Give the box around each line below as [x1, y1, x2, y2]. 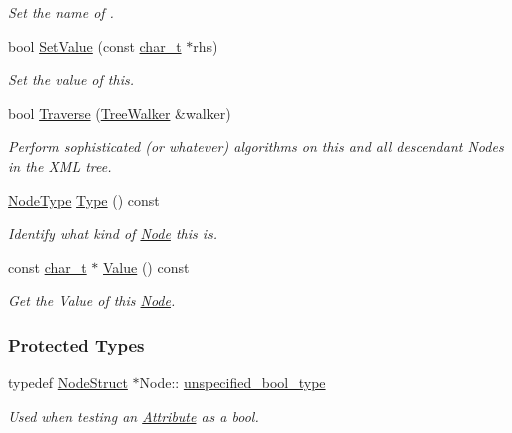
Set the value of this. [8, 69, 134, 90]
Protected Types [8, 332, 145, 357]
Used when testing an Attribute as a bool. [8, 405, 259, 426]
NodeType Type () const [8, 189, 160, 210]
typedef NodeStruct [8, 372, 128, 393]
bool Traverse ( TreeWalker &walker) [8, 102, 231, 123]
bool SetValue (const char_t [8, 35, 182, 56]
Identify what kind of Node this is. [8, 223, 218, 244]
